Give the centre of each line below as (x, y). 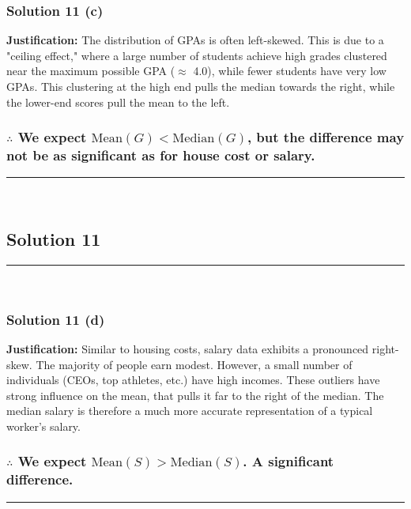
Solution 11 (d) (56, 319)
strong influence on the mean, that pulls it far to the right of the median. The (195, 395)
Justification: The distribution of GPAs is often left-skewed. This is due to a (195, 40)
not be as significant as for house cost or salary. (161, 155)
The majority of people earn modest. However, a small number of (194, 364)
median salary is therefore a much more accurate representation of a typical (190, 411)
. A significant (288, 461)
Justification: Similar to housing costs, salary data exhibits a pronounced (188, 348)
